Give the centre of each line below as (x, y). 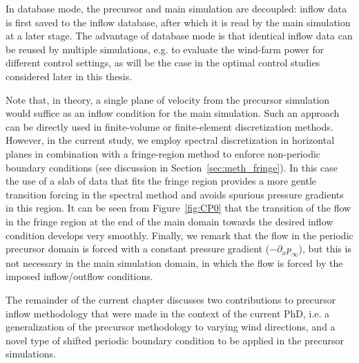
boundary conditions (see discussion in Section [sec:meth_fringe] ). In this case (172, 167)
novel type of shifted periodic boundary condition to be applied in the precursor (175, 340)
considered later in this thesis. (69, 76)
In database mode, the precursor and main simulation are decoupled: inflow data (176, 8)
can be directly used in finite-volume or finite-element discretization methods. (169, 126)
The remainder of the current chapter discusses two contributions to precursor (171, 300)
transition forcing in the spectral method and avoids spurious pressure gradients (175, 194)
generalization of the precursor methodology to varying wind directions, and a (171, 327)
